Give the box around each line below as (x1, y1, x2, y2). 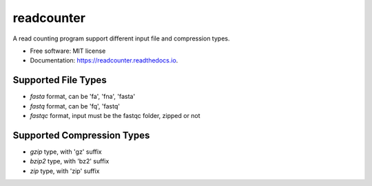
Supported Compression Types (12, 129, 150, 141)
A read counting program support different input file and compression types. (12, 34, 230, 43)
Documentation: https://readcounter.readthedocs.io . (30, 56, 178, 65)
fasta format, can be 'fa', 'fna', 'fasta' (30, 93, 136, 101)
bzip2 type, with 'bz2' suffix (30, 157, 110, 165)
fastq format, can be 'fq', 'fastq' (30, 102, 121, 110)
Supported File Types (12, 74, 107, 86)
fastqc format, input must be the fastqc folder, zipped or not (30, 112, 200, 120)
